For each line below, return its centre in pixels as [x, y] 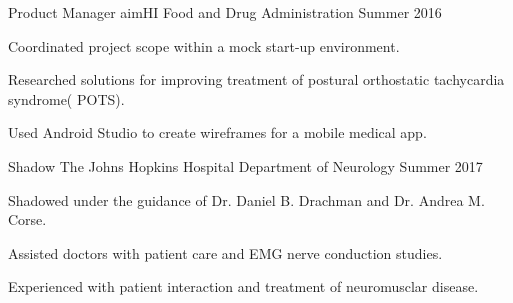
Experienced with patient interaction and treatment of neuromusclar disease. [243, 286]
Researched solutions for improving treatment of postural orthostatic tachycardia [256, 79]
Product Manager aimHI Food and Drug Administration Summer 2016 [225, 12]
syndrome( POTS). [66, 98]
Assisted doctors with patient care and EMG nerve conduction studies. [225, 252]
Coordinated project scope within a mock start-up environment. [204, 45]
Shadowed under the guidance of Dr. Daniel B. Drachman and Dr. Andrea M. [246, 199]
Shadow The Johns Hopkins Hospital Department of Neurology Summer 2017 [245, 165]
